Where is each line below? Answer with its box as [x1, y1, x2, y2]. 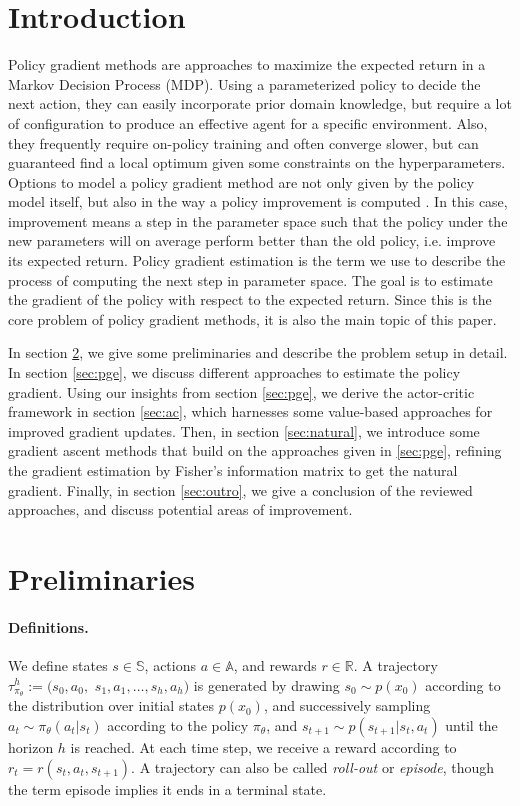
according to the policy [107, 715, 249, 735]
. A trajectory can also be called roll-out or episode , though [131, 756, 495, 777]
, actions [144, 654, 197, 675]
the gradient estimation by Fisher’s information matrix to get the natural [8, 460, 458, 480]
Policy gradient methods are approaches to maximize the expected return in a [8, 54, 486, 75]
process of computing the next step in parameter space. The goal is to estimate [8, 269, 493, 290]
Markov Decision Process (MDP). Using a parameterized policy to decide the [8, 73, 481, 94]
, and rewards [233, 654, 317, 675]
